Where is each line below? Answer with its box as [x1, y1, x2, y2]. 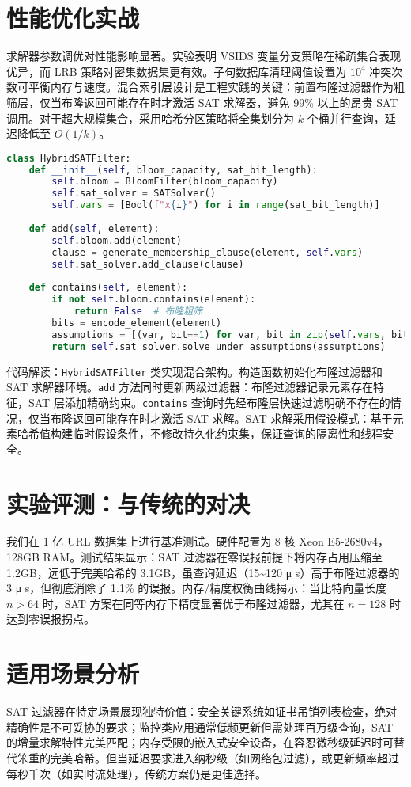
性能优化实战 [6, 2, 140, 34]
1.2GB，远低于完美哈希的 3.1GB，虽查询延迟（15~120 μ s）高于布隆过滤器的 [6, 564, 400, 580]
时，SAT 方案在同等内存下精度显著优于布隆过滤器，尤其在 [42, 595, 345, 611]
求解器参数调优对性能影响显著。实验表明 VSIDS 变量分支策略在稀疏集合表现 [6, 48, 402, 64]
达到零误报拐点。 [6, 610, 95, 627]
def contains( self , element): [28, 282, 188, 294]
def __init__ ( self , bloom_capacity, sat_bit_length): [28, 164, 318, 176]
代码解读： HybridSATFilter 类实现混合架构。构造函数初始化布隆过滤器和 [6, 363, 383, 379]
